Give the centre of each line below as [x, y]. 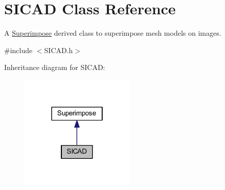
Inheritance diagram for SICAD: [55, 67]
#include [18, 50]
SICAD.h [59, 50]
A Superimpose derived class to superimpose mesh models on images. [113, 33]
